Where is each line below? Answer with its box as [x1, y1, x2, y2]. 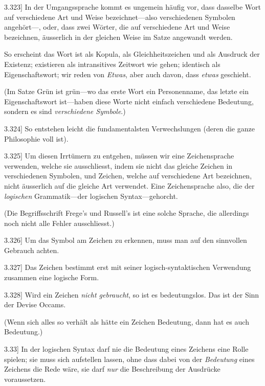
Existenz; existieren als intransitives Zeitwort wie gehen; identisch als [4, 58, 220, 69]
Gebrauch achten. [4, 244, 59, 255]
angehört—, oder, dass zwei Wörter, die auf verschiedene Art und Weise [4, 21, 230, 32]
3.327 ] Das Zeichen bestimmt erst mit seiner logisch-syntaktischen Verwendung [4, 262, 251, 273]
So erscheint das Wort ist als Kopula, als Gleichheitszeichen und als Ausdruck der [4, 49, 260, 59]
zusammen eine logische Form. [4, 272, 99, 283]
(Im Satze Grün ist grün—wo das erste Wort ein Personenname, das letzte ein [4, 86, 249, 97]
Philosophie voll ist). [4, 133, 69, 144]
